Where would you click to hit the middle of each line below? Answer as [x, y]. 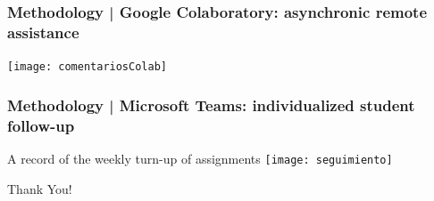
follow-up [41, 125]
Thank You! [40, 188]
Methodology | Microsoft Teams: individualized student [211, 105]
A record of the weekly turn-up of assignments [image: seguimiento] [200, 158]
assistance [43, 32]
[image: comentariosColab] [87, 67]
